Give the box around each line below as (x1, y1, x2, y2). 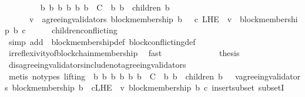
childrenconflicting (52, 24, 118, 36)
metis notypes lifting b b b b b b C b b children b (8, 70, 223, 82)
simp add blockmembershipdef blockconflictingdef (8, 35, 196, 47)
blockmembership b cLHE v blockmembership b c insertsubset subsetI (12, 81, 284, 93)
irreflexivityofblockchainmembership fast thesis (8, 47, 240, 59)
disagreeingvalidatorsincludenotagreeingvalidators (8, 58, 186, 70)
